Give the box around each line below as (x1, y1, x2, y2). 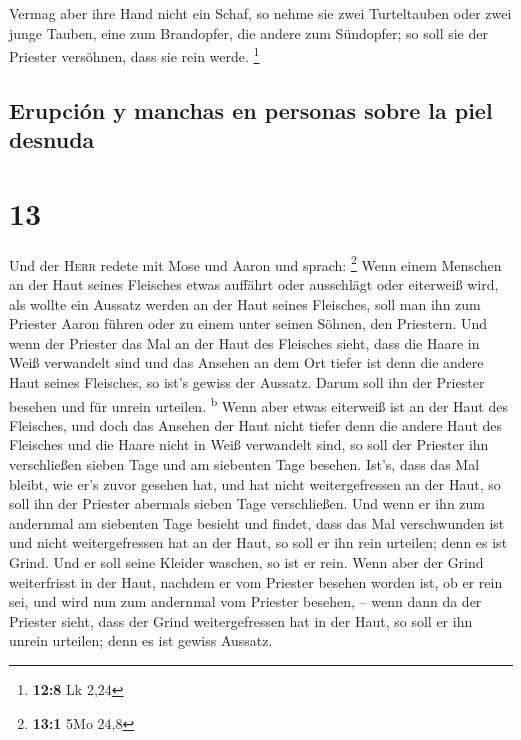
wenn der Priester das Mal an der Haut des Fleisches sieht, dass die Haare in (9, 332, 480, 353)
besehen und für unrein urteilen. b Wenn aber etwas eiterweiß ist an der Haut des (9, 392, 508, 416)
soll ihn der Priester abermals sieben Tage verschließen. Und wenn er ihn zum (9, 493, 486, 514)
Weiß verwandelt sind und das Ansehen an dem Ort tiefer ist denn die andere (9, 352, 484, 373)
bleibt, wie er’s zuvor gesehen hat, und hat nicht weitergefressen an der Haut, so (9, 473, 501, 494)
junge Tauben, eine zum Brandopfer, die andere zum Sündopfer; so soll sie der (9, 22, 488, 43)
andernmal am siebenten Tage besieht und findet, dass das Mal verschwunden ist (9, 512, 505, 533)
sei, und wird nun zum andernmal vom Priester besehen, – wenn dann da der (9, 591, 482, 612)
